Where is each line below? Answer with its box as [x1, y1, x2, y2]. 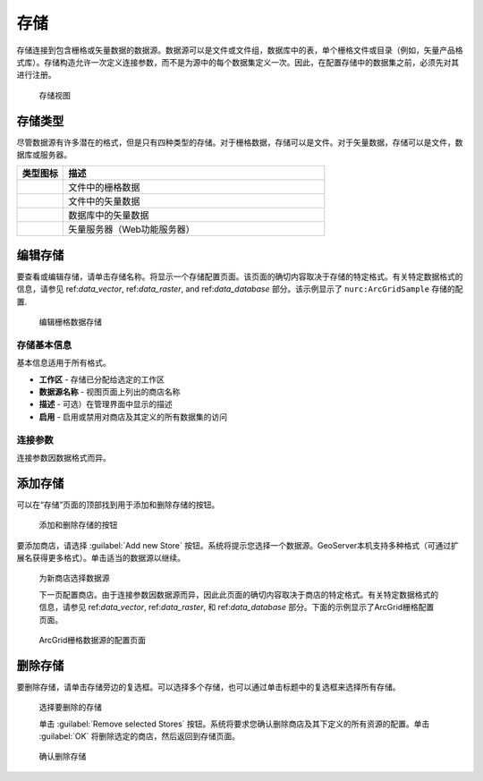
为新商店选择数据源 [38, 573, 110, 583]
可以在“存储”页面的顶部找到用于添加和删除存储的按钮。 [16, 499, 220, 510]
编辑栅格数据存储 [38, 317, 102, 327]
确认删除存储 [38, 751, 87, 762]
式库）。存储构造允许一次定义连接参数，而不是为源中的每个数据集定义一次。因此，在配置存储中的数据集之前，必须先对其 [16, 56, 460, 67]
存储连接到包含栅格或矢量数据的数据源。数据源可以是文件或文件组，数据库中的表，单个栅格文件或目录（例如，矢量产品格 [16, 45, 463, 55]
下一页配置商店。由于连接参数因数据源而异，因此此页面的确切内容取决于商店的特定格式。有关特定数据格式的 [38, 589, 438, 599]
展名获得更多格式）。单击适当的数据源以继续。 [16, 553, 185, 564]
